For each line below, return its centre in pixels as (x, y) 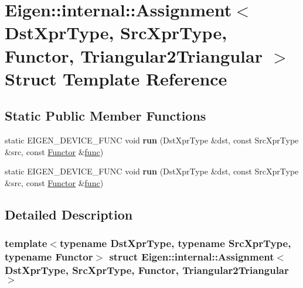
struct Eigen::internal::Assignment (192, 257)
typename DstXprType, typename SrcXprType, (175, 243)
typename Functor (49, 257)
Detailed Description (69, 214)
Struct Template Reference (116, 78)
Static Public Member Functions (105, 116)
